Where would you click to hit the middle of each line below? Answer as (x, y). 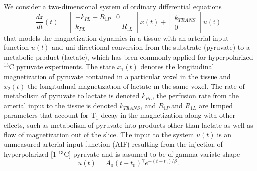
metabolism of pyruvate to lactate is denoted (72, 96)
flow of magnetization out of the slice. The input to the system (99, 134)
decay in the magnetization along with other (168, 115)
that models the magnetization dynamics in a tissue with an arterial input (116, 37)
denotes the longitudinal (177, 66)
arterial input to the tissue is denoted (61, 105)
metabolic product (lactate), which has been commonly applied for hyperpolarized (128, 57)
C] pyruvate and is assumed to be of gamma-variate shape (152, 153)
